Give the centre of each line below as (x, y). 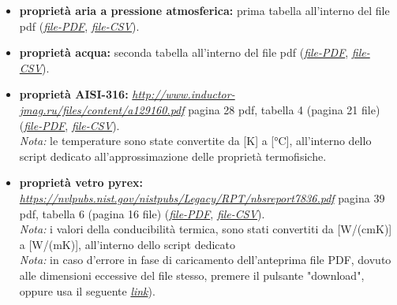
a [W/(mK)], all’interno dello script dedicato (127, 244)
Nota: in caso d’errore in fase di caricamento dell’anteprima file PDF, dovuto (205, 260)
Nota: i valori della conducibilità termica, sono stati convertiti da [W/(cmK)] (206, 229)
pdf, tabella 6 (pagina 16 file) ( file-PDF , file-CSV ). (142, 213)
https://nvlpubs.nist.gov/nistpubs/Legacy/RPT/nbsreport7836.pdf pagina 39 (202, 197)
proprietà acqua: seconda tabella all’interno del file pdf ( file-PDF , (184, 52)
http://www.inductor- (184, 94)
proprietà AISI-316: (74, 94)
